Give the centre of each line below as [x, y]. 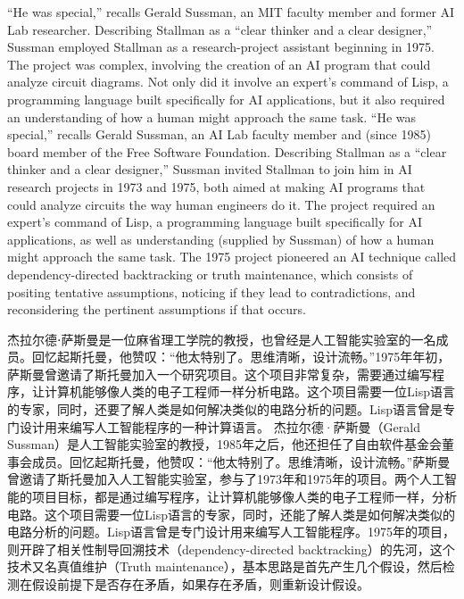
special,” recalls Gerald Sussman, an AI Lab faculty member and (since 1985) [219, 134]
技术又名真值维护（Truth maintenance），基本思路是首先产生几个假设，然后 [225, 566]
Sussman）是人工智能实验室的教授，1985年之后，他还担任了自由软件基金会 [225, 444]
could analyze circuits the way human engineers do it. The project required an [221, 204]
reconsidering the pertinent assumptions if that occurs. [157, 309]
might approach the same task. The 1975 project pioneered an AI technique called [232, 257]
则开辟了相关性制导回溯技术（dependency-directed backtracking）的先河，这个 [231, 549]
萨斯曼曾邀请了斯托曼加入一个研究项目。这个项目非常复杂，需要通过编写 [220, 374]
